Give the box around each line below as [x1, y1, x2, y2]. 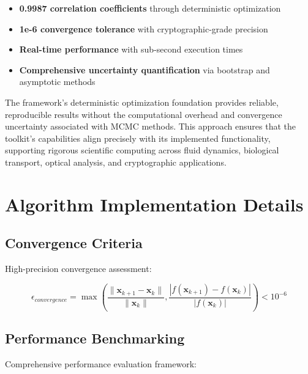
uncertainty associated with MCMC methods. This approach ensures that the [5, 120, 296, 133]
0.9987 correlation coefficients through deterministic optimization [19, 2, 281, 14]
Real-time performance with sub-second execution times [19, 43, 243, 56]
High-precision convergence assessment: [5, 262, 152, 275]
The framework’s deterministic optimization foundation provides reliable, [5, 95, 279, 108]
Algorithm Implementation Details [5, 191, 304, 216]
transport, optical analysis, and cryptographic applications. [5, 155, 227, 168]
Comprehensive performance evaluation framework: [5, 357, 197, 370]
